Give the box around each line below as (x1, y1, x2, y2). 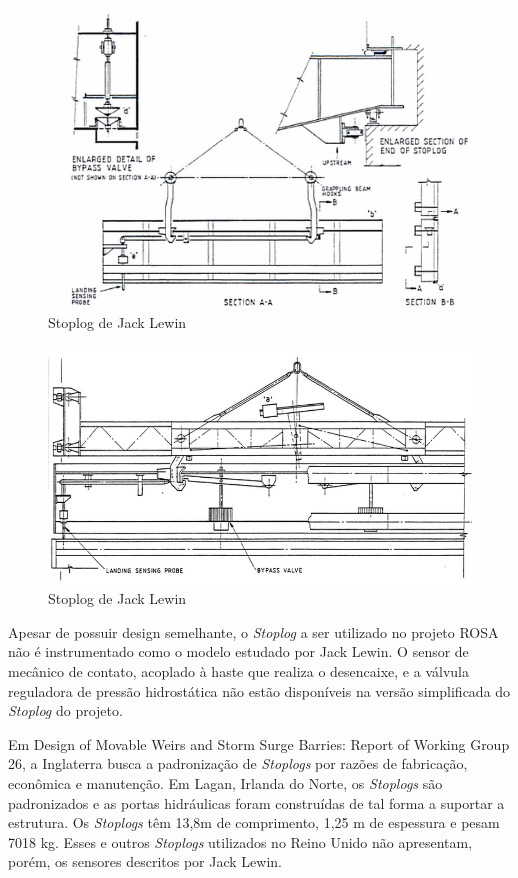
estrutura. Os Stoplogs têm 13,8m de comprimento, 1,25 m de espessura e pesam (8, 812, 500, 833)
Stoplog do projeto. (8, 700, 123, 721)
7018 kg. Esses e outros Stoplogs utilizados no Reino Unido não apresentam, (8, 831, 473, 852)
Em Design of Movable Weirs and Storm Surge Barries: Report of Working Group (8, 733, 510, 754)
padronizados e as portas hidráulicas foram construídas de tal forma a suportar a (8, 792, 505, 813)
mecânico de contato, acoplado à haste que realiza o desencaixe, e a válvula (8, 661, 469, 682)
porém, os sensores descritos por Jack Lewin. (8, 851, 282, 872)
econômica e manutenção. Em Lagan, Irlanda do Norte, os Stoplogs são (8, 773, 443, 793)
